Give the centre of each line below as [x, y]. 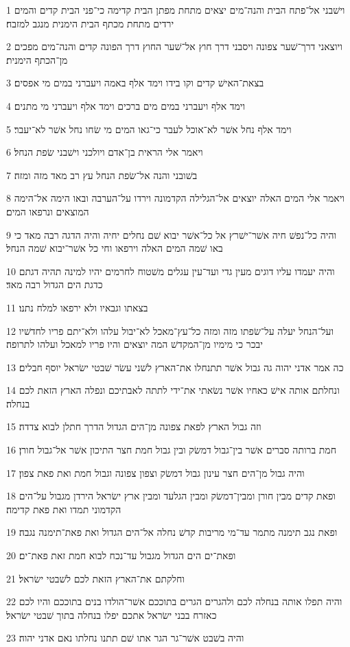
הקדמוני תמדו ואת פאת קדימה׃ [64, 509]
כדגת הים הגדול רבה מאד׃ [55, 284]
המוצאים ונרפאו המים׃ [48, 211]
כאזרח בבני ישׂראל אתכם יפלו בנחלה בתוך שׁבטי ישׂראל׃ [112, 614]
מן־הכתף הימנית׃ [37, 59]
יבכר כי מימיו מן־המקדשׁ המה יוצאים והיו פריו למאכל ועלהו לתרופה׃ [135, 344]
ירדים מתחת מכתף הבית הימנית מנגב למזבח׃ [90, 23]
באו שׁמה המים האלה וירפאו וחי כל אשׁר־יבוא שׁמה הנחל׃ [115, 248]
